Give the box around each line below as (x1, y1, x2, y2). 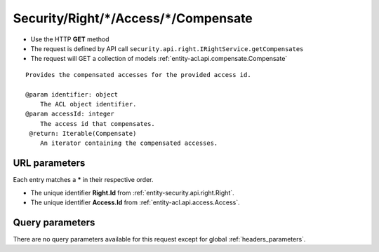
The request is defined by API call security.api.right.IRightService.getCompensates (30, 44, 304, 52)
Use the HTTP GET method (30, 35, 109, 43)
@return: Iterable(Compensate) (29, 129, 137, 138)
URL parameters (13, 157, 86, 169)
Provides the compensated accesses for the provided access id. (25, 71, 252, 78)
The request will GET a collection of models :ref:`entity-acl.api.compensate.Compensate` (30, 55, 288, 63)
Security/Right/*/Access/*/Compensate (13, 10, 253, 26)
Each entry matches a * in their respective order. (13, 176, 154, 184)
